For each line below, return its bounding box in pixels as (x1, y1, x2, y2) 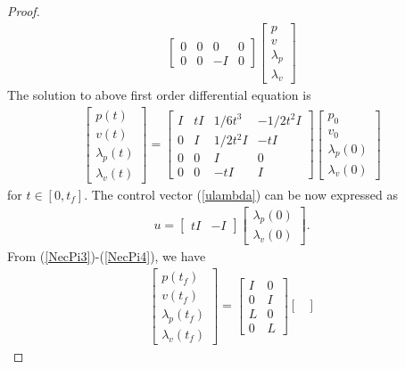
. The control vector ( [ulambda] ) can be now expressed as (84, 184, 399, 203)
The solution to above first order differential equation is (7, 86, 311, 104)
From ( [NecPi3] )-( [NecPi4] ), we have (7, 247, 206, 266)
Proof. (7, 2, 40, 20)
